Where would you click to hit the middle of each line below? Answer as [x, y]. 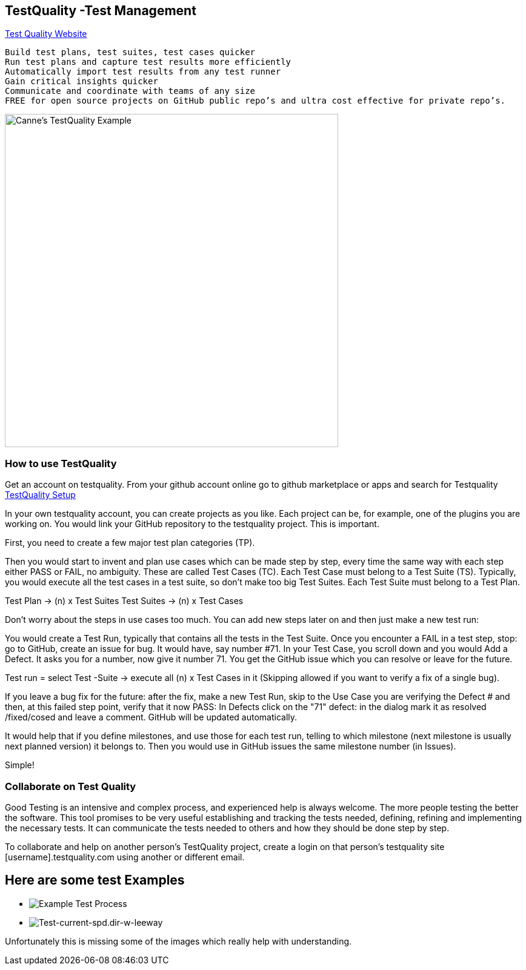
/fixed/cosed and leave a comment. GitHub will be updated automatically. [151, 717]
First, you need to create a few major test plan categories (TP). [130, 543]
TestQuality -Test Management [101, 11]
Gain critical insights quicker [82, 81]
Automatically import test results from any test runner [143, 72]
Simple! [20, 765]
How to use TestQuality [61, 463]
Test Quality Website [46, 34]
